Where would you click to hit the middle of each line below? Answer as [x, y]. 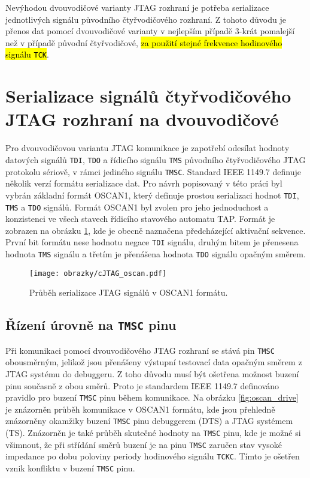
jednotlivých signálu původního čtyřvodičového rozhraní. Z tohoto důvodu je [146, 19]
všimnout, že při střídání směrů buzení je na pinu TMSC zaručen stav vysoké [144, 444]
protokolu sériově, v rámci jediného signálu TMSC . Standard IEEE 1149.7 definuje [153, 171]
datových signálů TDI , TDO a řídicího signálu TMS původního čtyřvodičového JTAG [156, 159]
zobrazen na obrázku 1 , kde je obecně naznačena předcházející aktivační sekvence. [156, 230]
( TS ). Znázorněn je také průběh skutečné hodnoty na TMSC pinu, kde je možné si [153, 433]
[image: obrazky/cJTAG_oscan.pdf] [98, 273]
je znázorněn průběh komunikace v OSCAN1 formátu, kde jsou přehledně [140, 409]
